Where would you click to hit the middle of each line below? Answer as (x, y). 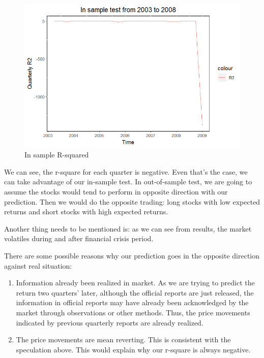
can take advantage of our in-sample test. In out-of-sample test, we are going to (128, 182)
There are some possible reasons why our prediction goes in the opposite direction (132, 255)
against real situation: (38, 265)
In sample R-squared (57, 155)
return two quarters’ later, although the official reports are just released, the (135, 292)
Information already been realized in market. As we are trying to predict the (135, 283)
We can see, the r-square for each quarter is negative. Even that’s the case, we (126, 171)
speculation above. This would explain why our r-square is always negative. (133, 349)
